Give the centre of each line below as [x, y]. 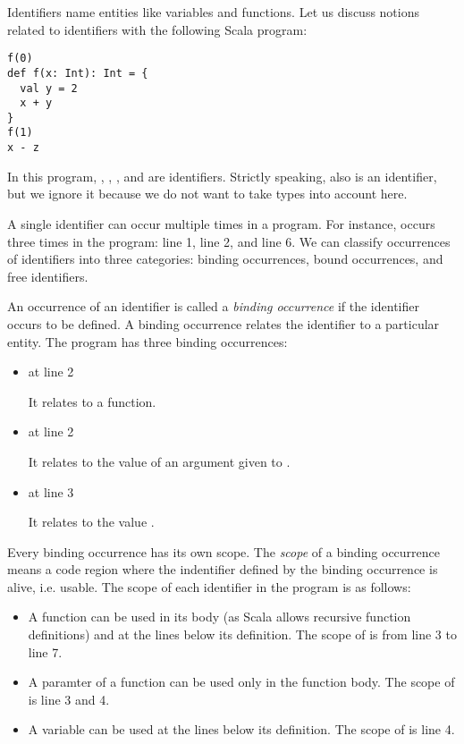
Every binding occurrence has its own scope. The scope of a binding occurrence [224, 551]
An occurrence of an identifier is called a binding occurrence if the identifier [213, 306]
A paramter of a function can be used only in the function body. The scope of [241, 682]
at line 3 [51, 491]
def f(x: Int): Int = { [78, 73]
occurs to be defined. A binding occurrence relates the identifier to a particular [224, 323]
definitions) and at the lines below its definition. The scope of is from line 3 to [242, 634]
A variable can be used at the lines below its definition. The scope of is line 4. [241, 729]
